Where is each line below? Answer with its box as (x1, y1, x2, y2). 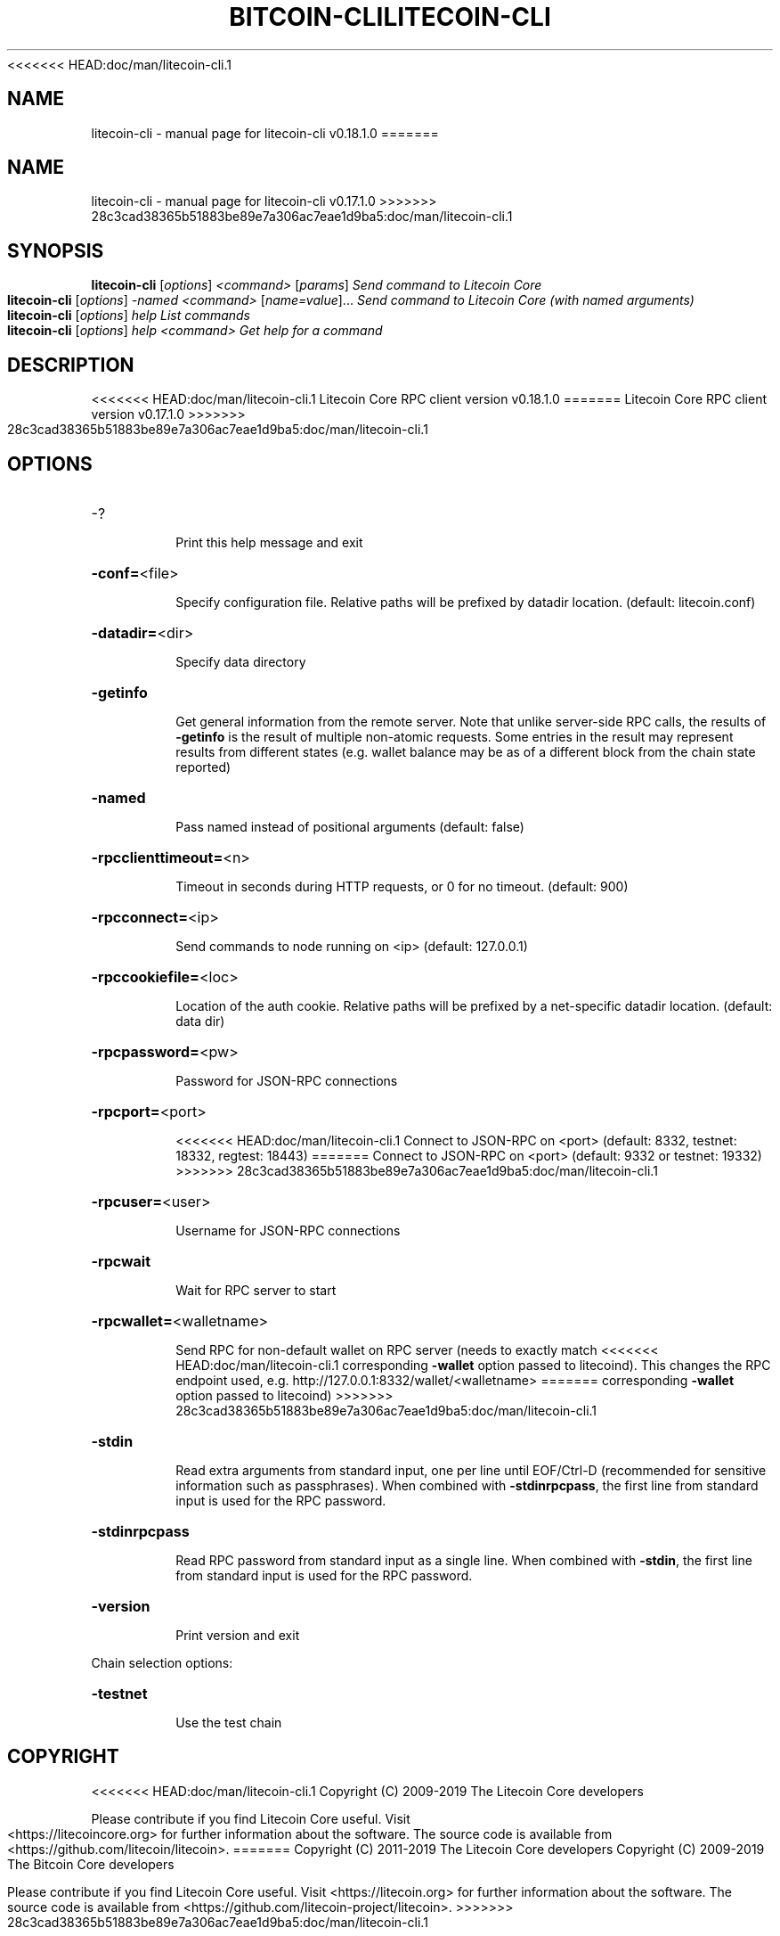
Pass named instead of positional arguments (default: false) (175, 818, 524, 834)
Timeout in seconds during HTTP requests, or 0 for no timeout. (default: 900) (175, 878, 629, 894)
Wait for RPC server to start (175, 1282, 337, 1298)
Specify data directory (175, 653, 306, 669)
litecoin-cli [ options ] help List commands (7, 308, 251, 324)
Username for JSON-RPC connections (175, 1222, 401, 1238)
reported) (175, 759, 232, 775)
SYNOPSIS (7, 239, 104, 262)
